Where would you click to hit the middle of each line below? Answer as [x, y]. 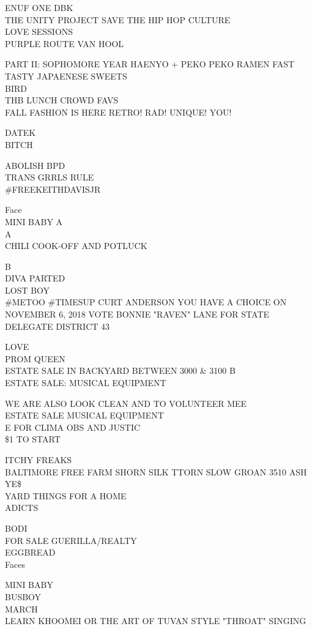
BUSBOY [23, 596]
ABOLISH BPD [35, 165]
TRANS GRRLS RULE [50, 177]
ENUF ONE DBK [39, 7]
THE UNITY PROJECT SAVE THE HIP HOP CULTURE [118, 19]
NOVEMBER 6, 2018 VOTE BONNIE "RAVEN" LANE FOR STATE [137, 314]
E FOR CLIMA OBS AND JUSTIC [73, 427]
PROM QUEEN [35, 358]
